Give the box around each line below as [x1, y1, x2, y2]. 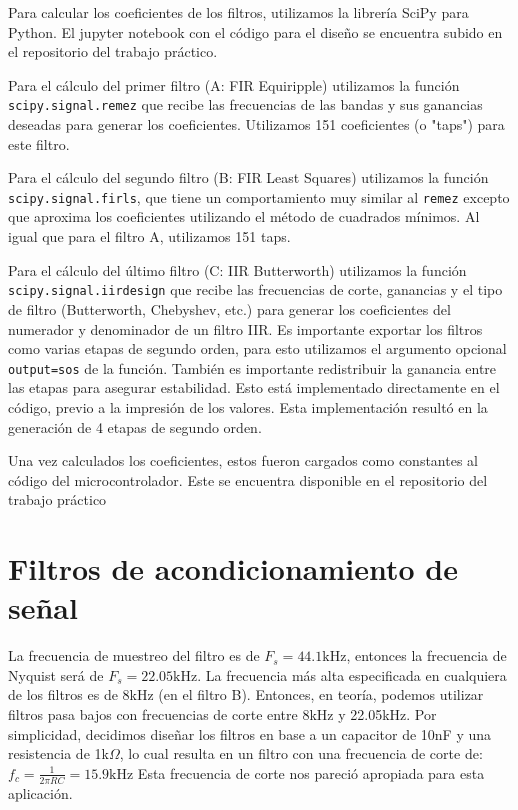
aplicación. [8, 782, 73, 803]
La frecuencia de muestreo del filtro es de [8, 645, 260, 666]
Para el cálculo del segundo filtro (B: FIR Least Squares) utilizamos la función [8, 167, 489, 188]
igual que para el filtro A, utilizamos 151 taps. [8, 226, 291, 247]
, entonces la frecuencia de [346, 645, 507, 666]
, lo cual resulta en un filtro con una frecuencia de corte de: [119, 743, 483, 764]
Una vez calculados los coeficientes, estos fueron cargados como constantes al [8, 450, 478, 471]
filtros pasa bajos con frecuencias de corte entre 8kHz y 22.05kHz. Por [8, 704, 437, 724]
